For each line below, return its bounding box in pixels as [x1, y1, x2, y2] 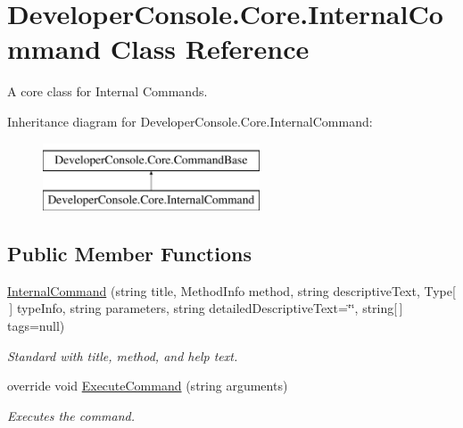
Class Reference [110, 30, 310, 67]
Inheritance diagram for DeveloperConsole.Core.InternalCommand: [7, 111, 373, 130]
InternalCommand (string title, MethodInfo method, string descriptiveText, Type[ [7, 281, 456, 300]
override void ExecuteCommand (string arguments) [7, 376, 288, 395]
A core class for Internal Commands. [7, 82, 208, 101]
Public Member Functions [7, 240, 252, 267]
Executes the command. [7, 406, 136, 424]
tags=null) [7, 317, 65, 335]
